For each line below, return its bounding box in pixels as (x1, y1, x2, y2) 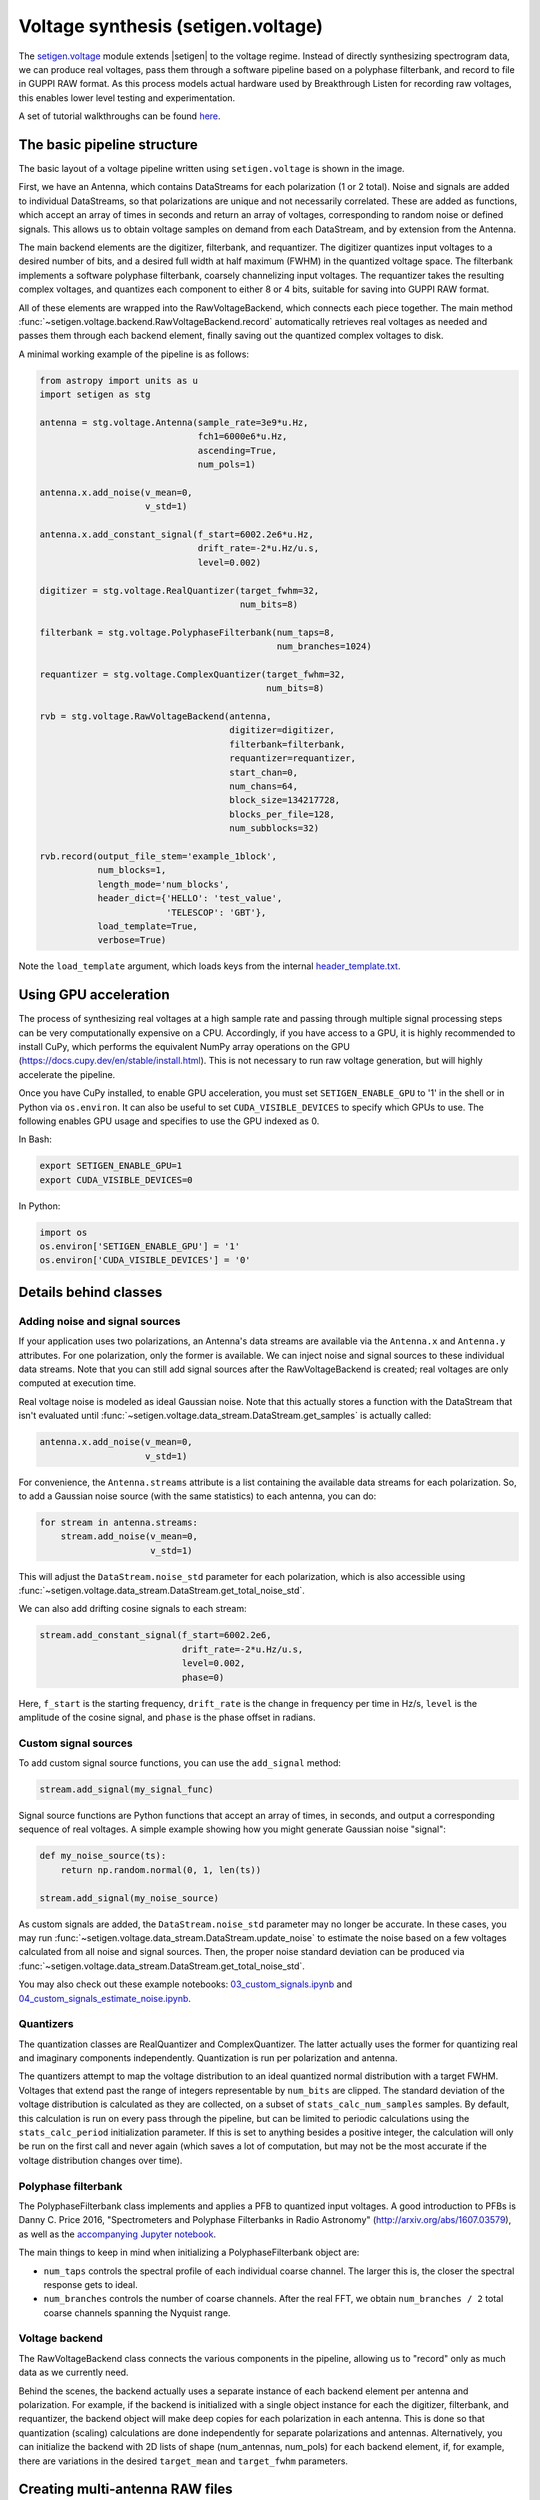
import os (39, 1226, 88, 1238)
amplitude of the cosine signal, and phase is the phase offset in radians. (18, 1711, 316, 1723)
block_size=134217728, (229, 795, 341, 806)
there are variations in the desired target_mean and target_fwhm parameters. (18, 2455, 349, 2467)
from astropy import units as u (39, 375, 199, 386)
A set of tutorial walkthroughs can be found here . (18, 110, 221, 122)
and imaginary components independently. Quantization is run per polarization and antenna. (18, 2052, 399, 2064)
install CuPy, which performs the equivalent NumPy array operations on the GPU (18, 1040, 350, 1052)
